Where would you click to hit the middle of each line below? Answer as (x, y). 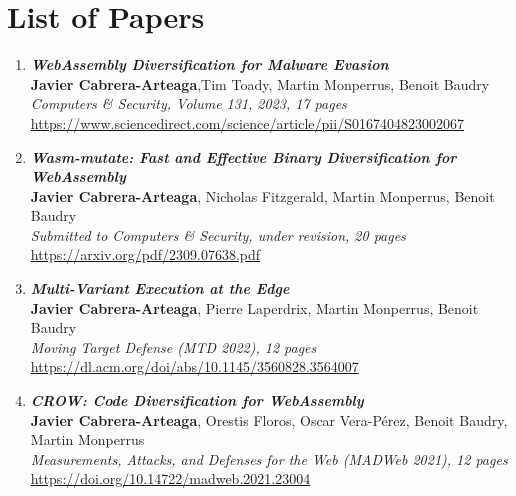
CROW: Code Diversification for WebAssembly (197, 400)
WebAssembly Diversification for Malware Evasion (209, 64)
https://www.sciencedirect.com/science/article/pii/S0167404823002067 (247, 122)
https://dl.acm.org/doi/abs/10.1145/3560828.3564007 (194, 366)
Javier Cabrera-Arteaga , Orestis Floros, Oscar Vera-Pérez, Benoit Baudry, (269, 419)
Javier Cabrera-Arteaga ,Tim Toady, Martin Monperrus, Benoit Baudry (260, 83)
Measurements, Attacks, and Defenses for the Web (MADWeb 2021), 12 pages (269, 458)
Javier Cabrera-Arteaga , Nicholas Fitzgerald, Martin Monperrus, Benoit (262, 195)
